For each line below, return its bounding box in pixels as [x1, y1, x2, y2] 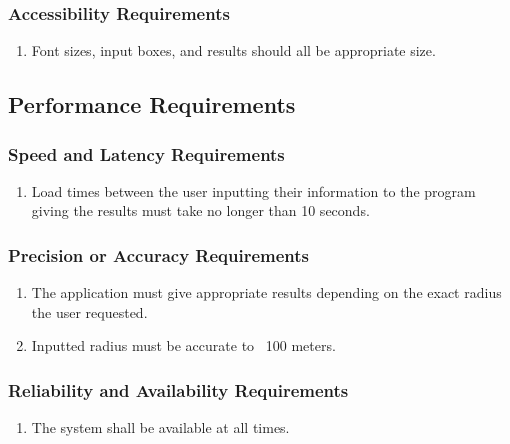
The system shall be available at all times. [31, 417, 290, 438]
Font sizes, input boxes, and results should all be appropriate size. [31, 40, 436, 61]
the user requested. [31, 301, 148, 322]
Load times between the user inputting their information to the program [31, 180, 476, 201]
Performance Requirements [8, 89, 296, 120]
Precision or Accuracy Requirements [8, 242, 310, 267]
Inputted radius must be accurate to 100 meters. [31, 335, 336, 356]
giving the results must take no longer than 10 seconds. [31, 200, 370, 221]
